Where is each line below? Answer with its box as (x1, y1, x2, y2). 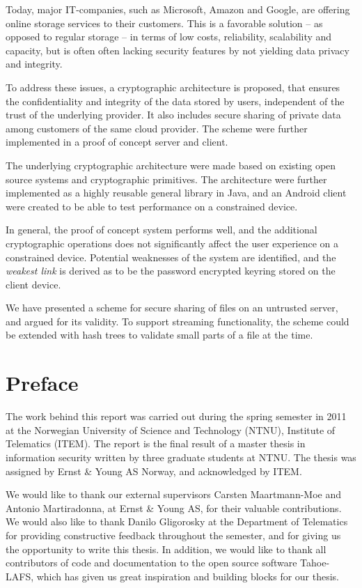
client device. (6, 277, 61, 291)
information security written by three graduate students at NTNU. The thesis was (6, 449, 356, 464)
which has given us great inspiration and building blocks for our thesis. (36, 568, 340, 583)
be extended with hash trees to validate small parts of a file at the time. (6, 327, 313, 342)
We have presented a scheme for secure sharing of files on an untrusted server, (6, 300, 338, 315)
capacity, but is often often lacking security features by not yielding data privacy (6, 42, 349, 57)
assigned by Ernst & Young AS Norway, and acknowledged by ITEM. (6, 463, 302, 478)
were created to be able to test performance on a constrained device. (6, 199, 298, 213)
